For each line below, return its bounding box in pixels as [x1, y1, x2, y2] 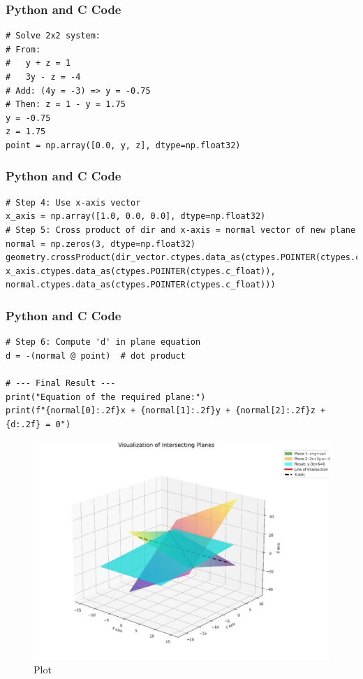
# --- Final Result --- [6, 378, 116, 388]
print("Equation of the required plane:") [6, 392, 206, 402]
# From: [6, 44, 41, 55]
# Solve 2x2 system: [6, 31, 101, 41]
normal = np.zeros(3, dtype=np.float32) [6, 238, 196, 249]
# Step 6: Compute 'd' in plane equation [6, 337, 201, 348]
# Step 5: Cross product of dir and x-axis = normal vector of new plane [6, 224, 356, 235]
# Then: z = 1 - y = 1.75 [6, 99, 126, 110]
